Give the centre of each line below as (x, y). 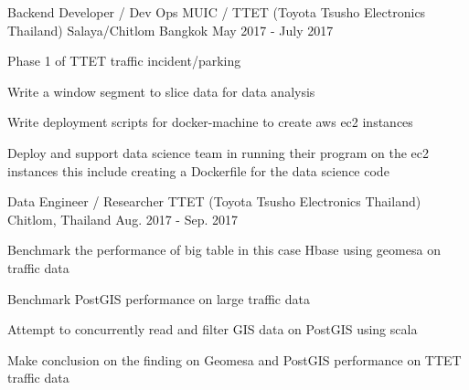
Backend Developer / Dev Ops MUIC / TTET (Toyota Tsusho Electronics (217, 12)
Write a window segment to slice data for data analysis (161, 91)
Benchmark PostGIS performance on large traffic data (159, 298)
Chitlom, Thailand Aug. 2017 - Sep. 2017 (123, 219)
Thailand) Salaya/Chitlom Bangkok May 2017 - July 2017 (171, 30)
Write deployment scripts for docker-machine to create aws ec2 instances (210, 122)
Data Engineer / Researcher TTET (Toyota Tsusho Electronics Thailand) (214, 201)
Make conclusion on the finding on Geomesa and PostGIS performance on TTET (234, 359)
